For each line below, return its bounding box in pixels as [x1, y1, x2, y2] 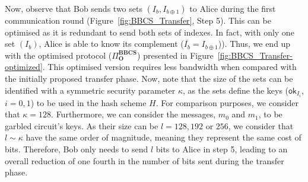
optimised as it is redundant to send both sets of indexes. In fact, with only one [5, 25, 294, 38]
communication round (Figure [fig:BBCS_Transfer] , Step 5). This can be [5, 14, 271, 26]
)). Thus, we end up [218, 37, 291, 50]
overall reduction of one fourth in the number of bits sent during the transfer [5, 154, 284, 167]
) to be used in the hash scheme [30, 96, 147, 108]
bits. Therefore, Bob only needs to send [5, 143, 148, 155]
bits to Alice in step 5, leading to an [155, 143, 288, 155]
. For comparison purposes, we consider [155, 96, 299, 108]
